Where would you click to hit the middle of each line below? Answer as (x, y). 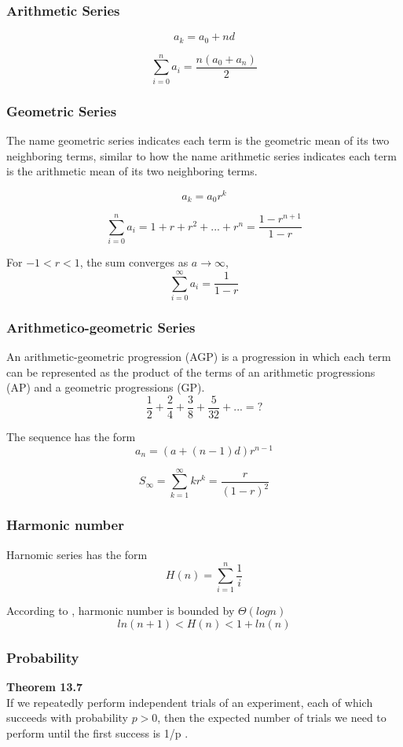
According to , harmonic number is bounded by (121, 611)
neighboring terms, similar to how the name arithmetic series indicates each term (201, 155)
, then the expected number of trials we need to (272, 718)
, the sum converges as (134, 262)
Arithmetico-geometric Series (101, 327)
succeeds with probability (67, 718)
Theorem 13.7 (44, 687)
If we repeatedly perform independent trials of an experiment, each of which (190, 702)
